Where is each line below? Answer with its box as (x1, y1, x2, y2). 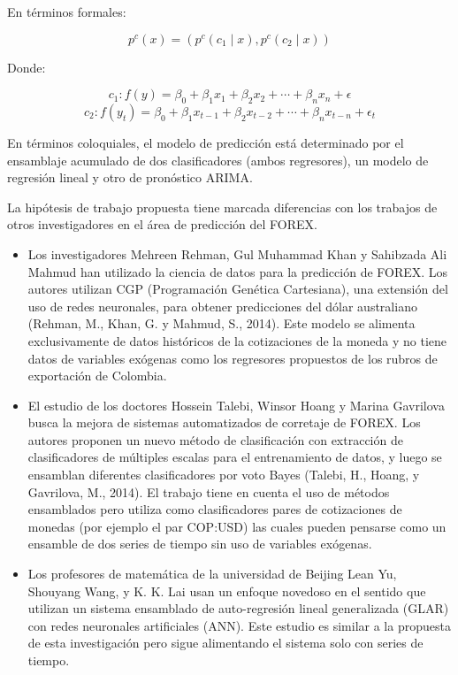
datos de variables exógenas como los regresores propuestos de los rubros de (27, 349, 438, 367)
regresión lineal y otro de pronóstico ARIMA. (7, 168, 253, 187)
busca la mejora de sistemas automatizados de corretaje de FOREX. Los (27, 413, 421, 432)
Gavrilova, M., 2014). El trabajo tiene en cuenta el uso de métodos (27, 482, 390, 501)
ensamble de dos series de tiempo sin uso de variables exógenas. (27, 534, 372, 553)
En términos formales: (7, 3, 126, 20)
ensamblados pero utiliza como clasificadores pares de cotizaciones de (27, 500, 402, 518)
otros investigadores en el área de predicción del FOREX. (7, 215, 317, 234)
